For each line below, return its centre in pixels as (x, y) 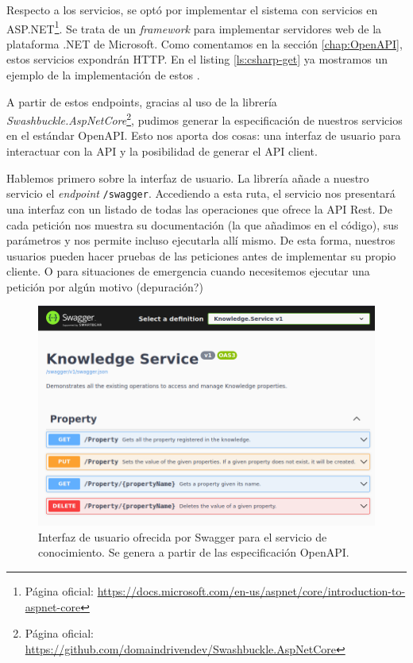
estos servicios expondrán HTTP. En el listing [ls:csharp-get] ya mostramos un (197, 59)
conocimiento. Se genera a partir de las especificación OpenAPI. (194, 552)
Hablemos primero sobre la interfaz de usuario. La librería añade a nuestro (188, 177)
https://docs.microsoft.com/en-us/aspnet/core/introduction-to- (251, 590)
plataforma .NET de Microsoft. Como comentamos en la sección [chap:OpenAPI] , (205, 43)
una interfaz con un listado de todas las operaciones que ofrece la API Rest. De (199, 208)
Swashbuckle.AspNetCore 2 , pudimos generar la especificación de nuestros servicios (205, 119)
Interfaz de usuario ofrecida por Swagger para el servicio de (183, 536)
